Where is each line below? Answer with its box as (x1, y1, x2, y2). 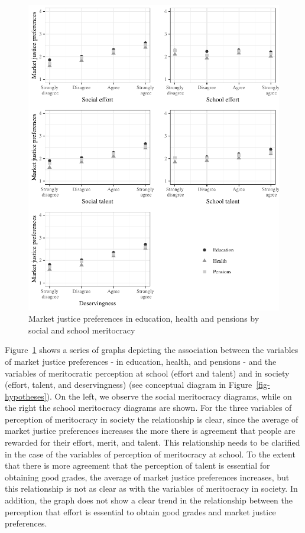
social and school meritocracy (28, 323, 135, 336)
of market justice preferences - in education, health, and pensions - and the (5, 355, 277, 367)
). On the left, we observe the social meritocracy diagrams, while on (46, 390, 292, 402)
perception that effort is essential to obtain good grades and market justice (5, 505, 276, 518)
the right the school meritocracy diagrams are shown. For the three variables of (5, 401, 292, 414)
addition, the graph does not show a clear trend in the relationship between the (5, 494, 293, 506)
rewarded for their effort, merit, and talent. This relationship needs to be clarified (5, 436, 300, 449)
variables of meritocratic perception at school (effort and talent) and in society (5, 367, 290, 379)
